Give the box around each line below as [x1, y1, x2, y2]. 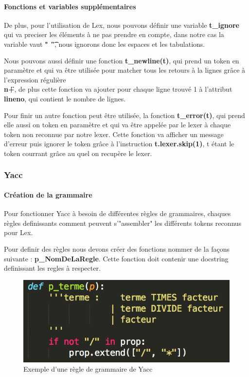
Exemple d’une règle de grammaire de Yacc [23, 364, 153, 374]
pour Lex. [4, 227, 33, 238]
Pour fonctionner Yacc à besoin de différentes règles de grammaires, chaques [4, 208, 231, 218]
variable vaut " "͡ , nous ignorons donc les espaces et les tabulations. [4, 39, 205, 49]
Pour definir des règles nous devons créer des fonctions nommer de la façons [4, 243, 230, 254]
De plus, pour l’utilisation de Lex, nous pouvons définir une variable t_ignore [4, 20, 239, 30]
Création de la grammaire [4, 189, 92, 199]
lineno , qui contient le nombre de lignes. [4, 93, 126, 103]
